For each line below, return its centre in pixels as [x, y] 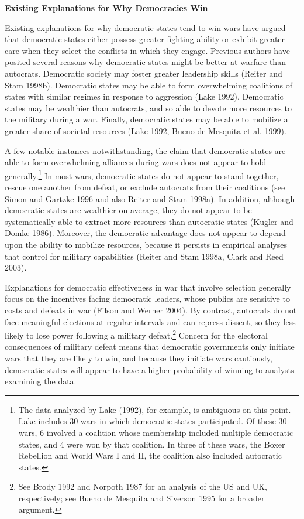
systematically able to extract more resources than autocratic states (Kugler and [149, 221]
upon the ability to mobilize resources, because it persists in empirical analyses [146, 244]
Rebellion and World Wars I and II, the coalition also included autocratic [150, 455]
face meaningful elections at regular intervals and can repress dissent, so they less [150, 321]
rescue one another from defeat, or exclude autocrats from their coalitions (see [145, 187]
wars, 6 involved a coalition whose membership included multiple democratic [156, 432]
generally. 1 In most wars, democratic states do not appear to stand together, [142, 175]
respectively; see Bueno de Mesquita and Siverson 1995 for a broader [141, 498]
